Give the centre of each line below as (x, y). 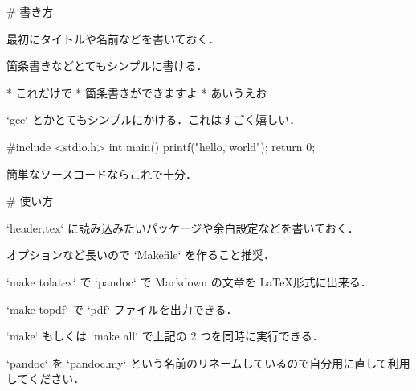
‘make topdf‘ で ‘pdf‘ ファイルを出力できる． (122, 309)
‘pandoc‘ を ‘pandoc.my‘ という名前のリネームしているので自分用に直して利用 (208, 362)
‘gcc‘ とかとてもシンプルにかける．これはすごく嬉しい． (154, 119)
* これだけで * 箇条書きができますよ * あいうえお (137, 92)
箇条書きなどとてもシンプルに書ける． (107, 66)
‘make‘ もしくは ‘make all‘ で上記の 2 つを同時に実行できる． (165, 336)
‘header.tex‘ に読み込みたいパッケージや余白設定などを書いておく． (183, 227)
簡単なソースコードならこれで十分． (102, 173)
